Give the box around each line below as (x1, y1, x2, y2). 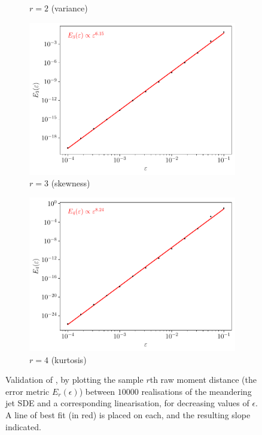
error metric (5, 385, 50, 397)
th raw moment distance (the (150, 373, 257, 386)
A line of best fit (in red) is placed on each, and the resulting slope (5, 408, 251, 421)
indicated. (5, 420, 41, 433)
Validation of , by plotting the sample (5, 373, 144, 386)
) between (79, 385, 115, 397)
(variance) (51, 2, 88, 14)
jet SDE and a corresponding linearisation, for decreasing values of (5, 397, 249, 409)
